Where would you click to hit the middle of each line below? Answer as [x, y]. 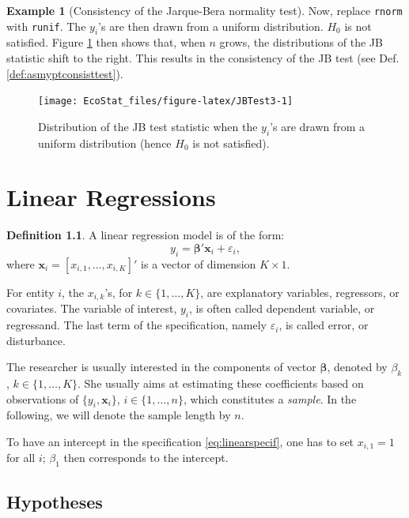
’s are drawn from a [318, 126]
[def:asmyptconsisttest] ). [65, 73]
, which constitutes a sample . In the [270, 398]
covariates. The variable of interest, [92, 308]
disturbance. [36, 340]
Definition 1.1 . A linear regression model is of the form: [146, 235]
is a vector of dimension [199, 263]
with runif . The [46, 26]
